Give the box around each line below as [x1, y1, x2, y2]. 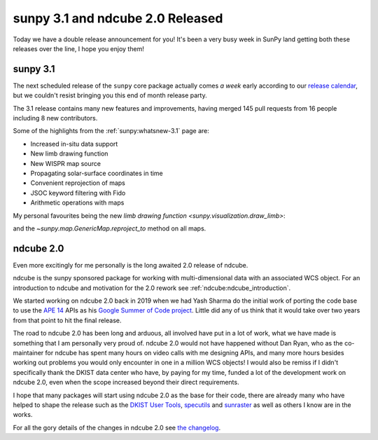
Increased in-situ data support [30, 139, 118, 148]
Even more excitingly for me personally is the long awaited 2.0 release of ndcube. [13, 261, 248, 269]
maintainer [13, 348, 44, 357]
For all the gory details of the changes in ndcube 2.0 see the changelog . [13, 423, 221, 432]
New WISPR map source [30, 159, 101, 167]
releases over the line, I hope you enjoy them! [13, 44, 145, 53]
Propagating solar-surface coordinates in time [30, 169, 164, 177]
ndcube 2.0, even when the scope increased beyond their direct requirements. [13, 378, 239, 387]
